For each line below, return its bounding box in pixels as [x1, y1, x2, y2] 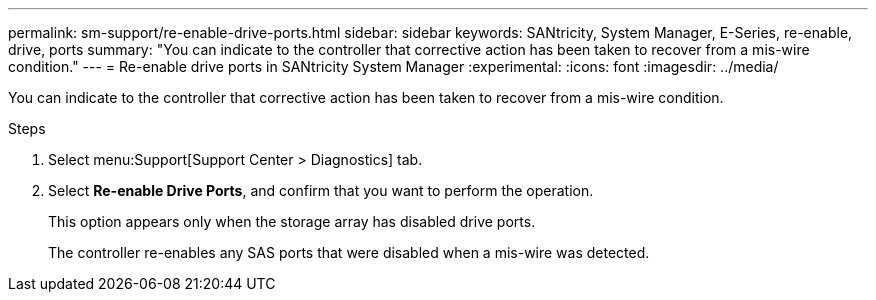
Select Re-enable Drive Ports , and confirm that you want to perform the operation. [48, 182, 594, 199]
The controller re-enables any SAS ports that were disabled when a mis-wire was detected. [48, 244, 650, 261]
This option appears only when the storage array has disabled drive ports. [48, 213, 536, 230]
